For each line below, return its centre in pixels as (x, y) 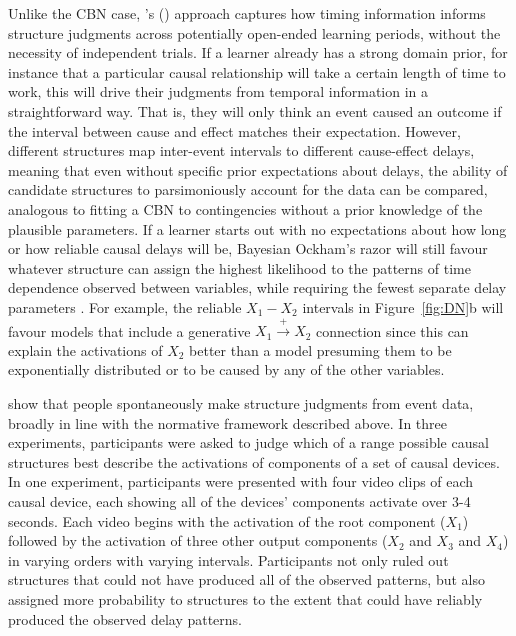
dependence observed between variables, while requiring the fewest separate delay (257, 287)
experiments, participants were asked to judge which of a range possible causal (248, 442)
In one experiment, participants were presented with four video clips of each (241, 481)
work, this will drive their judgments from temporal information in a (218, 91)
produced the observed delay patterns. (125, 618)
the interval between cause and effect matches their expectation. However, (234, 130)
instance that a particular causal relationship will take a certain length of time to (257, 71)
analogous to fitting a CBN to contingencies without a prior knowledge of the (245, 208)
